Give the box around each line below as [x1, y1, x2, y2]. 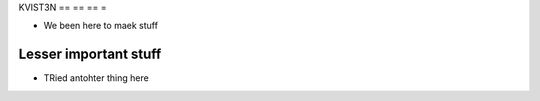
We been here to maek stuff [43, 20, 159, 32]
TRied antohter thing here [43, 72, 149, 84]
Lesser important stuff [18, 46, 162, 63]
